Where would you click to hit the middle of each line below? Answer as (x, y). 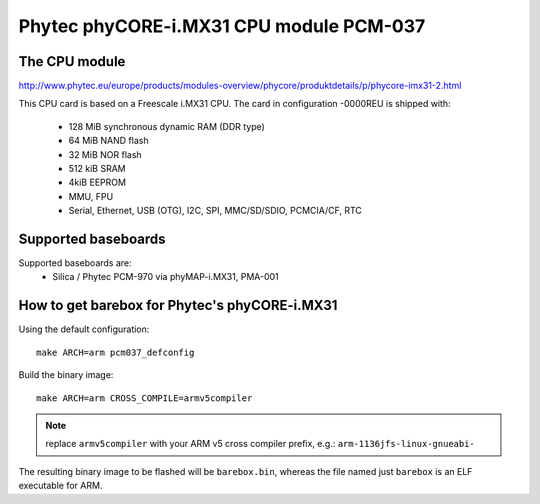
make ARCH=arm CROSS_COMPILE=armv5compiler (144, 398)
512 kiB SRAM (97, 169)
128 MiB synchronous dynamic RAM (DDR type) (166, 126)
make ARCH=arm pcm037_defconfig (115, 352)
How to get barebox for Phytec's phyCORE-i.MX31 (178, 305)
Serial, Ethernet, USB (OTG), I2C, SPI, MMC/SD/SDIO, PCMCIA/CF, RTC (215, 211)
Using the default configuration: (84, 329)
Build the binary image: (66, 375)
